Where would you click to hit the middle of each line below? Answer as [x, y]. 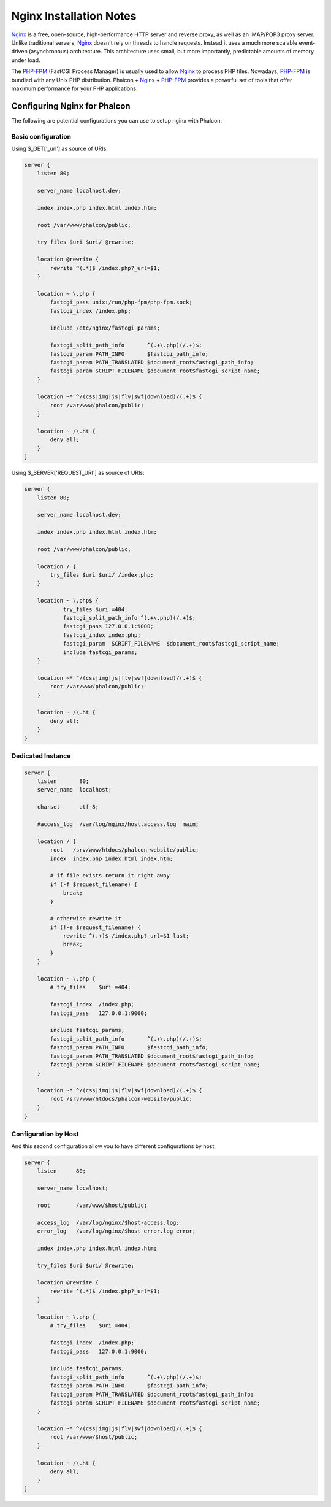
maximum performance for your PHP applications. [74, 88]
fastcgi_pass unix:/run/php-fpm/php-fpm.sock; [121, 303]
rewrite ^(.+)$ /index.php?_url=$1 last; [126, 936]
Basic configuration [41, 136]
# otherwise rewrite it [86, 919]
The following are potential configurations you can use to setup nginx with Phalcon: [117, 120]
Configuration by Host [45, 1134]
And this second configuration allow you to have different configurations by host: [113, 1146]
